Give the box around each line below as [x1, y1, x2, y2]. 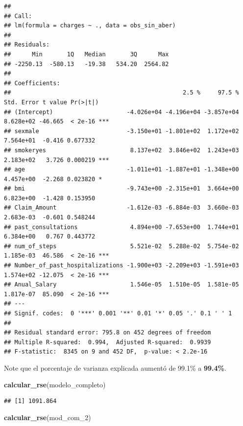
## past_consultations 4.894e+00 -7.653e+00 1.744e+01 [4, 223, 239, 231]
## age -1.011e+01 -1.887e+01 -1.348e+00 [4, 166, 239, 173]
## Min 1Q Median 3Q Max [4, 50, 169, 58]
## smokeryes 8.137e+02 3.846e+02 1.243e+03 [4, 146, 239, 154]
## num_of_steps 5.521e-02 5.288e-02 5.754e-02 [4, 242, 239, 250]
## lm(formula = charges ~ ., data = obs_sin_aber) [4, 22, 176, 29]
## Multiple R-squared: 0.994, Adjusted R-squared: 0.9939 [4, 338, 211, 346]
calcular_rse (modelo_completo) [4, 379, 106, 389]
